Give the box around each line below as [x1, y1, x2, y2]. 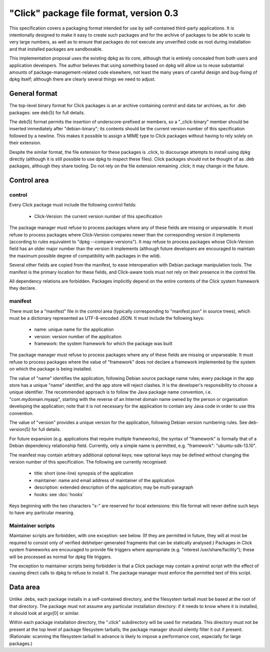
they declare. [9, 285, 36, 291]
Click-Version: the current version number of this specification [34, 213, 162, 219]
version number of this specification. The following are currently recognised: [9, 459, 167, 465]
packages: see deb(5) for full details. [9, 109, 85, 115]
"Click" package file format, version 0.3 [9, 8, 178, 19]
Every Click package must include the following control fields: [9, 202, 137, 208]
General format [9, 89, 57, 98]
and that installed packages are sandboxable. [9, 46, 103, 52]
